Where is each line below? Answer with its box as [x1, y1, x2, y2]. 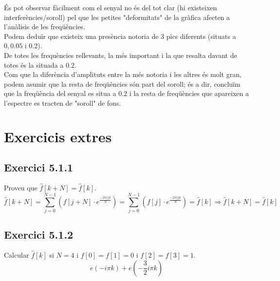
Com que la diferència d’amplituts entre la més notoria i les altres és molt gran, [4, 69, 242, 79]
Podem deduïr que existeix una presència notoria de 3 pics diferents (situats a [4, 31, 236, 41]
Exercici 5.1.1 [4, 160, 74, 175]
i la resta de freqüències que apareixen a [129, 88, 249, 98]
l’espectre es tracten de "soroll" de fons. [4, 97, 121, 108]
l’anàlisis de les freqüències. [4, 21, 85, 32]
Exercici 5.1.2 [4, 227, 74, 242]
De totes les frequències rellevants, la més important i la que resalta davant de [4, 50, 237, 60]
